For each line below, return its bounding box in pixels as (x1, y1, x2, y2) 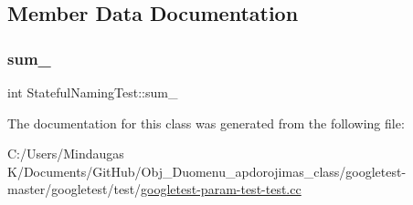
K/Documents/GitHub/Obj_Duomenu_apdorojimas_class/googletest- (7, 161, 407, 180)
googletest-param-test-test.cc (141, 179, 302, 199)
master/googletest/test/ (7, 179, 142, 199)
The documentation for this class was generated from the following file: (7, 113, 405, 132)
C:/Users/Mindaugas (7, 144, 124, 163)
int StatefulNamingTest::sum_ (7, 83, 178, 101)
